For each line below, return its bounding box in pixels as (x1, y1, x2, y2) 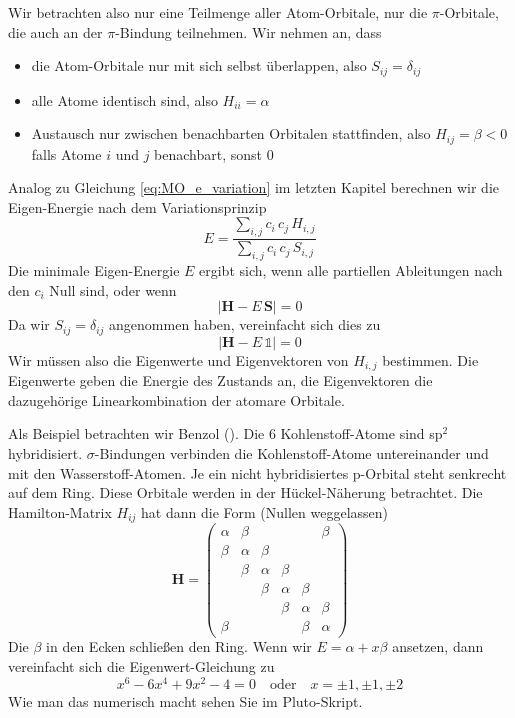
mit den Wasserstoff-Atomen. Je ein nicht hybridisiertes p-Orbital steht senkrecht (8, 462, 507, 483)
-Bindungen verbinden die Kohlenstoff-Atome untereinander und (94, 442, 489, 463)
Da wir (8, 314, 50, 335)
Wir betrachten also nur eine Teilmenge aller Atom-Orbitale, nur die (8, 2, 428, 22)
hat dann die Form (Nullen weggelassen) (141, 501, 389, 522)
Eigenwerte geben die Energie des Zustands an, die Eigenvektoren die (8, 370, 433, 391)
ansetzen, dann (392, 636, 484, 657)
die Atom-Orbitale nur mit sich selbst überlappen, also (31, 55, 367, 76)
